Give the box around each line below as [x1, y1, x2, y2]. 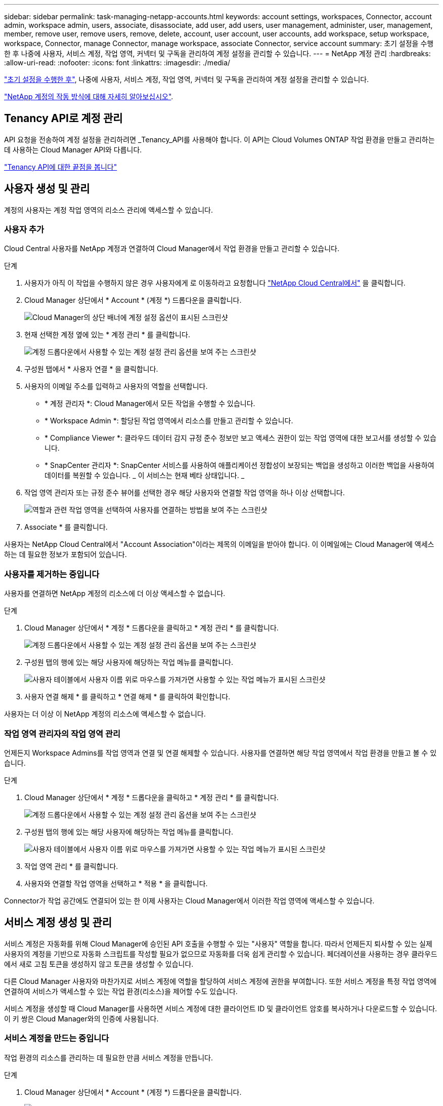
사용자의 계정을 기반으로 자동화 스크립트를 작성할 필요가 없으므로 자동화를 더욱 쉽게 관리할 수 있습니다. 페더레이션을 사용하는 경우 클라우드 [4, 949, 437, 958]
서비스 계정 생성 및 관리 [4, 916, 112, 929]
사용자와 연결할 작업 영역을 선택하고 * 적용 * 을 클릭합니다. [24, 879, 208, 888]
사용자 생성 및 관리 [4, 182, 90, 195]
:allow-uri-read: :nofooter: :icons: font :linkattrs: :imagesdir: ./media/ [4, 58, 231, 67]
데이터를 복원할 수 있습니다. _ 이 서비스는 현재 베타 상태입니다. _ [45, 471, 245, 480]
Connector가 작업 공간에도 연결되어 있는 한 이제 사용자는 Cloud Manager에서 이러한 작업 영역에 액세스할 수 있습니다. [4, 896, 375, 905]
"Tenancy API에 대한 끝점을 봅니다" [4, 162, 117, 171]
